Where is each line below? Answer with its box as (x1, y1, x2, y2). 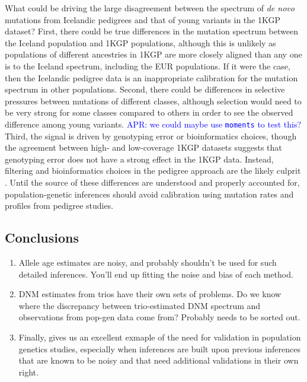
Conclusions (5, 228, 79, 247)
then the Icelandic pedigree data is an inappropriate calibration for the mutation (5, 71, 298, 84)
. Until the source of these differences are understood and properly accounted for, (5, 176, 300, 188)
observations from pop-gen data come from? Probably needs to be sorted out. (18, 311, 300, 323)
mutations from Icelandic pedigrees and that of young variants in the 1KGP (5, 13, 280, 26)
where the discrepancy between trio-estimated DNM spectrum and (18, 299, 261, 311)
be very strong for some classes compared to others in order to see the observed (5, 106, 293, 119)
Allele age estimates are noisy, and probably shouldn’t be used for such (18, 256, 277, 268)
